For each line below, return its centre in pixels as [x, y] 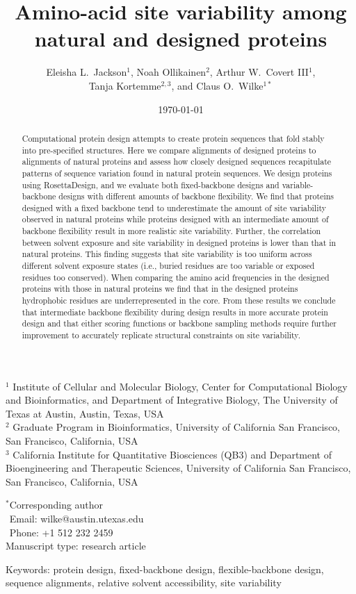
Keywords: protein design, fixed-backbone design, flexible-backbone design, [165, 569]
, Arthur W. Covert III [259, 72]
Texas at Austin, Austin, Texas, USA [85, 413]
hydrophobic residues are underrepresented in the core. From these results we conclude [179, 300]
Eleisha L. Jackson [87, 72]
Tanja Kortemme [125, 85]
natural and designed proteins [181, 39]
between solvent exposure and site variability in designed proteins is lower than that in [179, 242]
